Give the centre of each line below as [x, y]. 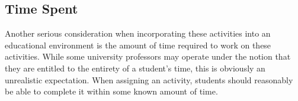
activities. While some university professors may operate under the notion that [148, 56]
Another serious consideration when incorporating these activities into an [138, 33]
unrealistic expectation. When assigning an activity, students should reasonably [149, 79]
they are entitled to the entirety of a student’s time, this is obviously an [135, 68]
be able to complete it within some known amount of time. [111, 91]
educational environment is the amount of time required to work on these [138, 45]
